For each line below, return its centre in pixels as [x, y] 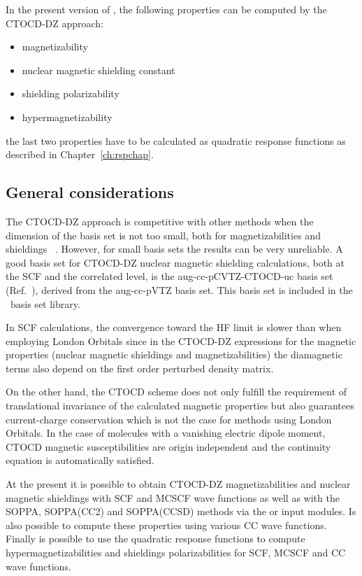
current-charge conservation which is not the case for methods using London [169, 419]
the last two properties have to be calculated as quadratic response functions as [176, 140]
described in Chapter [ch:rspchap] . [80, 154]
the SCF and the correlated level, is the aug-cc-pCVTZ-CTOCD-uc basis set [169, 276]
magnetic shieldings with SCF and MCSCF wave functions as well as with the [173, 497]
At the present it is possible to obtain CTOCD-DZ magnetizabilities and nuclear [178, 484]
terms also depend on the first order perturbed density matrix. [140, 368]
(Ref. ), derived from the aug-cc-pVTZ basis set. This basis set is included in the [179, 289]
